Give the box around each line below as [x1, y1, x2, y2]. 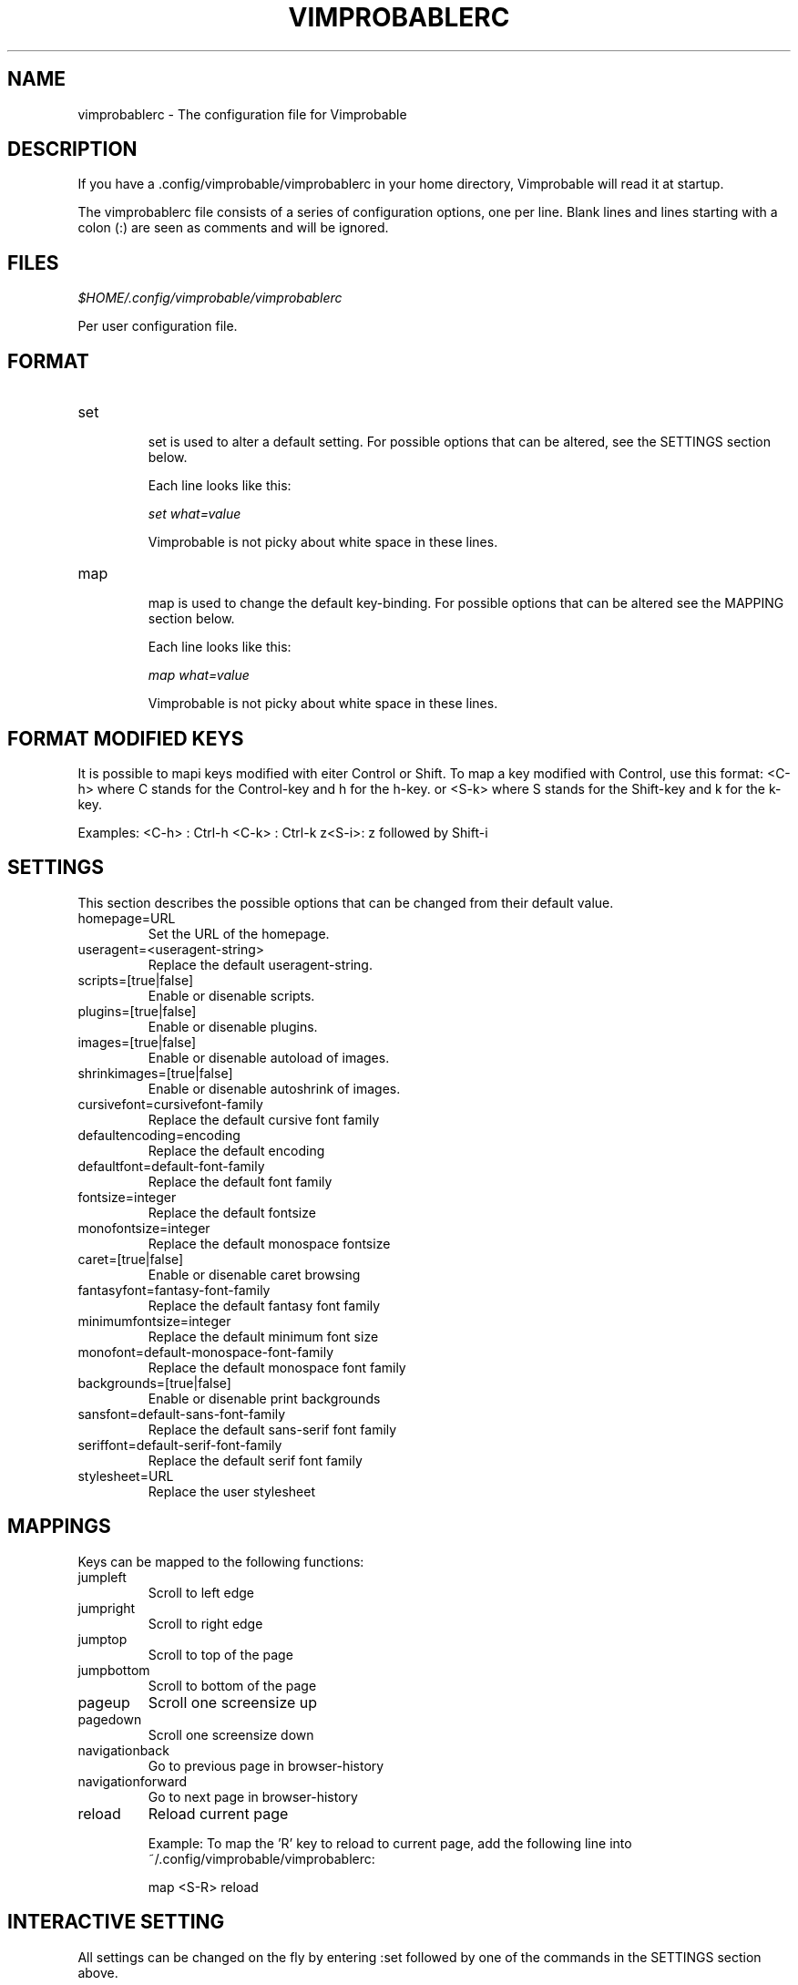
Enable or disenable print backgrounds [148, 1390, 381, 1406]
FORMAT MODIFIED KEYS [7, 726, 244, 750]
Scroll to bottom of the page [148, 1677, 317, 1693]
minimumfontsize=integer [77, 1312, 231, 1329]
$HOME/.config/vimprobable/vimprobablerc [77, 290, 343, 306]
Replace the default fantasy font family [148, 1297, 381, 1313]
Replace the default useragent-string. [148, 956, 373, 972]
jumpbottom [77, 1661, 150, 1678]
